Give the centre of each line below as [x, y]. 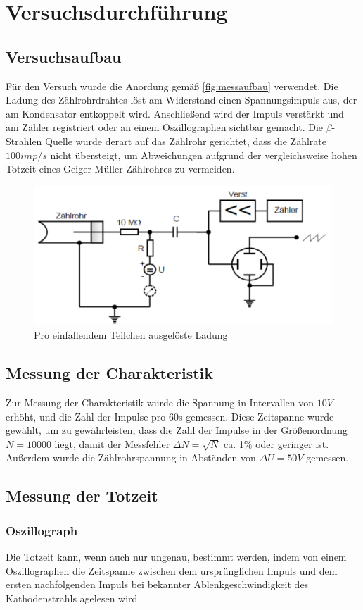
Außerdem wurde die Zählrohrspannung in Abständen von [131, 457]
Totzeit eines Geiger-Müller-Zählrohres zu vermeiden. [120, 169]
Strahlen [24, 141]
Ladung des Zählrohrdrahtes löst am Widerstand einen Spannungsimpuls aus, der [181, 100]
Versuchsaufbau [64, 56]
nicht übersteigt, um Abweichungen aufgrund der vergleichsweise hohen [204, 155]
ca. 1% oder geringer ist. [276, 443]
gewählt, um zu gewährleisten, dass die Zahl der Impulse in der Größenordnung [177, 430]
